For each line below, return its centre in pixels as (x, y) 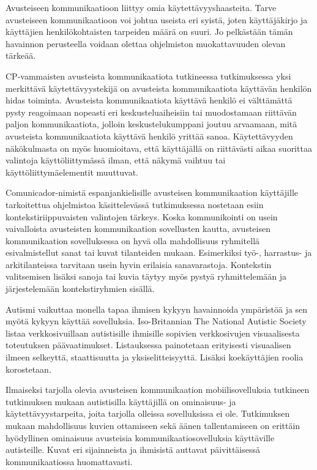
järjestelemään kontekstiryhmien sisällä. (80, 289)
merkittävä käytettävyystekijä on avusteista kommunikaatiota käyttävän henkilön (159, 88)
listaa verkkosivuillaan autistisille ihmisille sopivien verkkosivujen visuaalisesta (153, 333)
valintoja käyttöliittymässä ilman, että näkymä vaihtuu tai (116, 160)
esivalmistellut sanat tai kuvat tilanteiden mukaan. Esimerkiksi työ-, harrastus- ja (159, 252)
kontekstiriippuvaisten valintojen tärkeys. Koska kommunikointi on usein (142, 216)
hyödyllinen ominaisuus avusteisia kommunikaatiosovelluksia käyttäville (140, 437)
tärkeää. (21, 55)
